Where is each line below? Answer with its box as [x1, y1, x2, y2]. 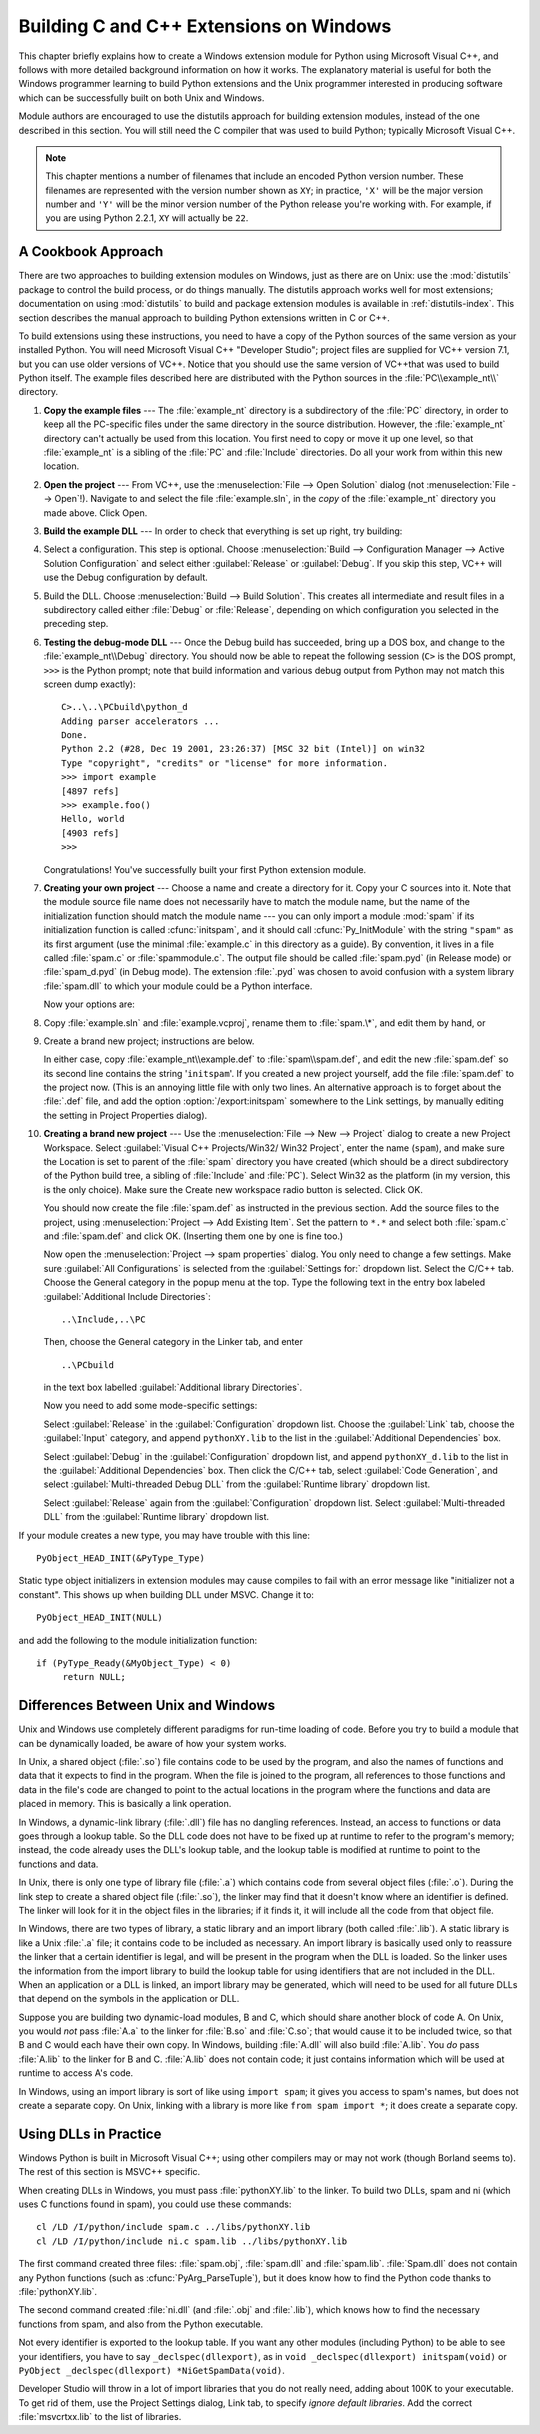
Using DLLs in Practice [18, 2125, 162, 2142]
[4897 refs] [61, 785, 120, 797]
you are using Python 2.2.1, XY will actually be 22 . [45, 212, 249, 224]
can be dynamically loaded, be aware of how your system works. [18, 1737, 287, 1749]
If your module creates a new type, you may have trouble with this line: [18, 1529, 310, 1541]
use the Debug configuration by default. [43, 571, 209, 584]
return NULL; [62, 1671, 127, 1683]
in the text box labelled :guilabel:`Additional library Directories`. [43, 1381, 303, 1394]
